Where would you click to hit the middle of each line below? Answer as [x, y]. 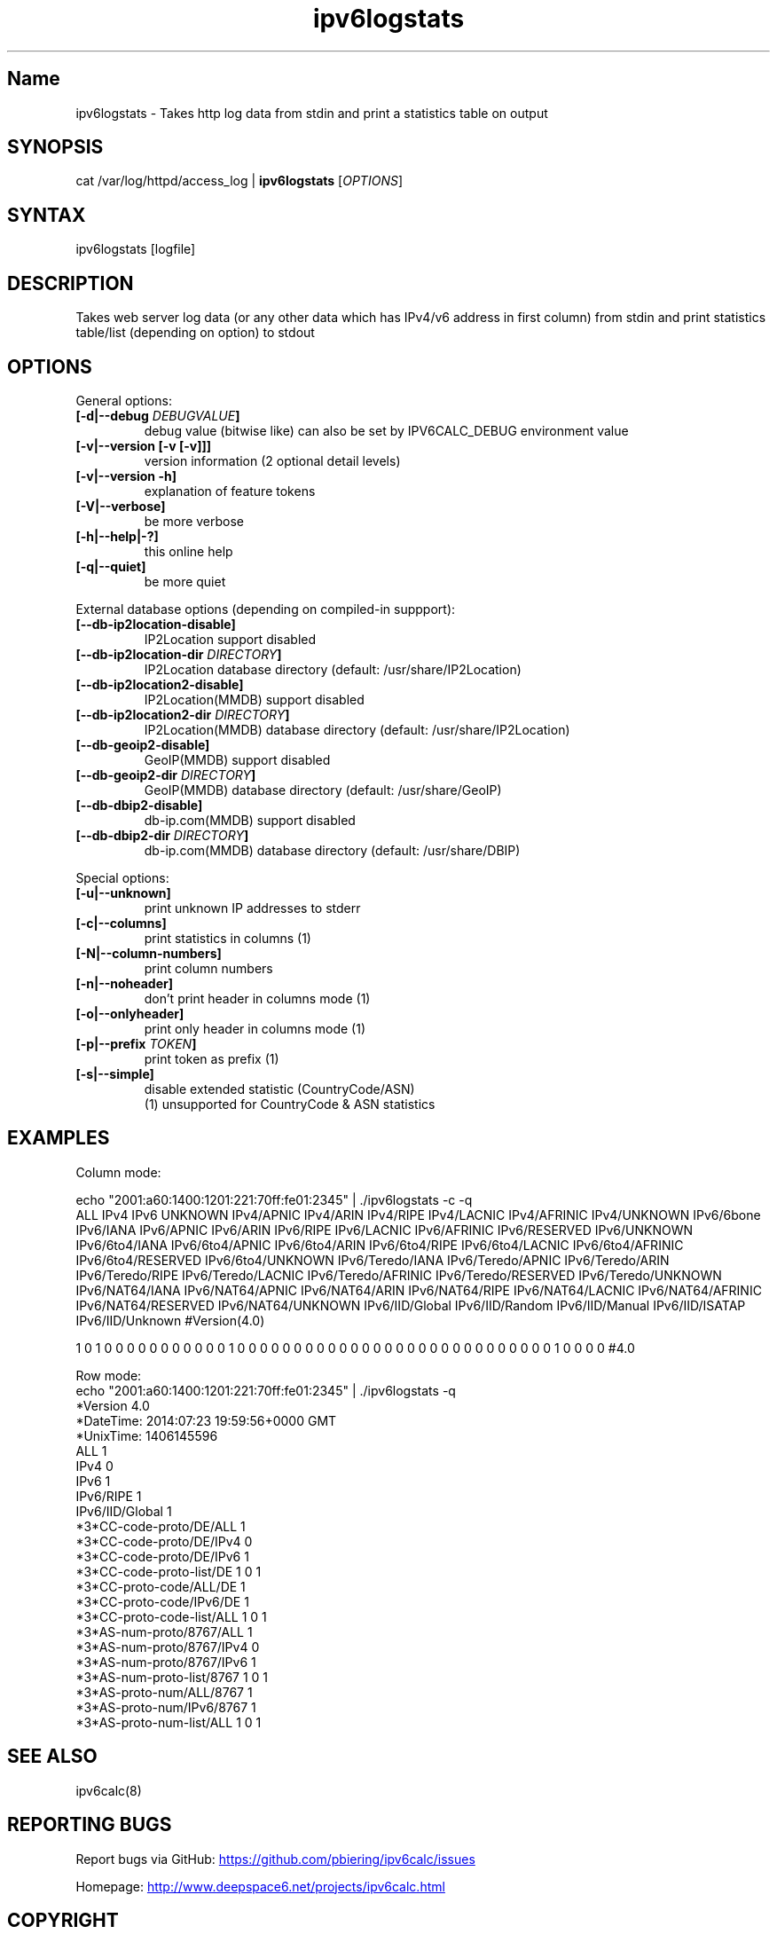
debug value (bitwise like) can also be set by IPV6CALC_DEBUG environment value [386, 430]
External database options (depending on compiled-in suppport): [266, 609]
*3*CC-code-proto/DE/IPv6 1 [162, 1556]
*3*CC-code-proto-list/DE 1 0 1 [169, 1571]
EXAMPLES [59, 1138]
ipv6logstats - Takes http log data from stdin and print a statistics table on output [312, 113]
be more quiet [185, 581]
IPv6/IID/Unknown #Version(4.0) [170, 1320]
